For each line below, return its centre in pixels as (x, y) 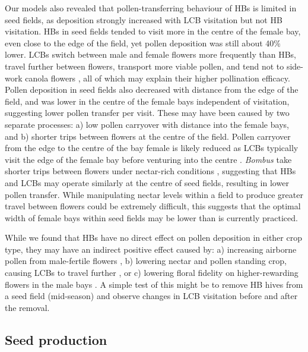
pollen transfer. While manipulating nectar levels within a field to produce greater (154, 194)
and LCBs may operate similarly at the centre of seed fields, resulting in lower (147, 182)
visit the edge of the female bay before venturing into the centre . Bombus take (148, 159)
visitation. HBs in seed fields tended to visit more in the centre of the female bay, (153, 31)
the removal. (27, 307)
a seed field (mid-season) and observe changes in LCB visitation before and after (151, 296)
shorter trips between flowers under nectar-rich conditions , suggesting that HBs (150, 171)
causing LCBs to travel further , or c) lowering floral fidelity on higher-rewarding (152, 273)
